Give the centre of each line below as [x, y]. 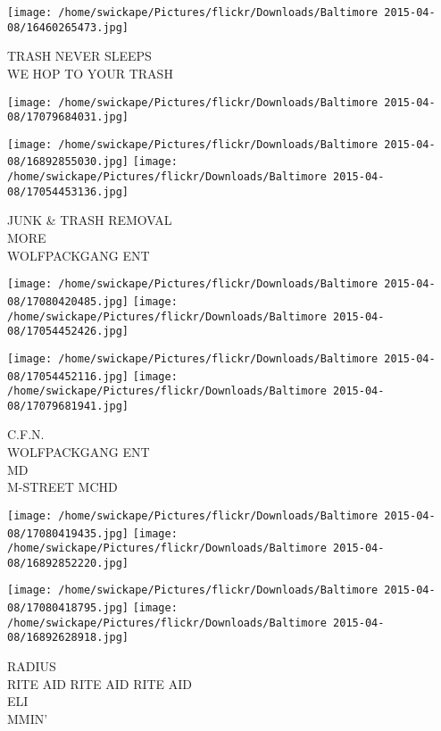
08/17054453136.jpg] [68, 191]
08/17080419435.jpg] [68, 533]
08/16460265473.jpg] [68, 27]
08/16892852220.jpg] [68, 563]
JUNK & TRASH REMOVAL [90, 220]
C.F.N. [26, 434]
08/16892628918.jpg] [68, 638]
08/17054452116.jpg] [68, 376]
